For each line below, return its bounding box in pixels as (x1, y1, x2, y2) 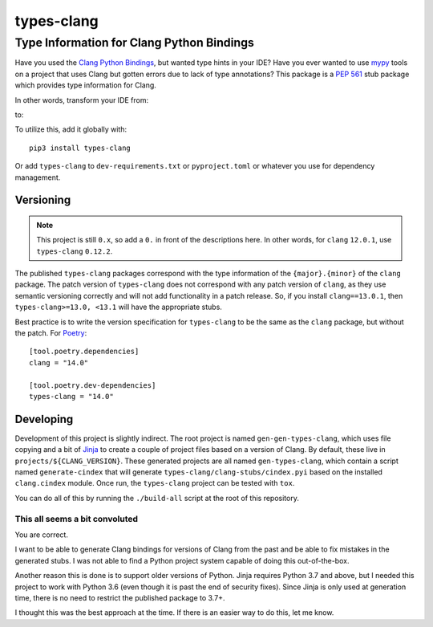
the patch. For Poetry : (14, 328, 87, 338)
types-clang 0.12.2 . (36, 246, 113, 256)
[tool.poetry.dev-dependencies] (29, 381, 156, 389)
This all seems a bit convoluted (14, 513, 139, 524)
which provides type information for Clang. (14, 80, 156, 90)
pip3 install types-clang (29, 143, 132, 153)
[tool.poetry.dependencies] (29, 347, 140, 356)
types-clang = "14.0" (29, 392, 114, 401)
